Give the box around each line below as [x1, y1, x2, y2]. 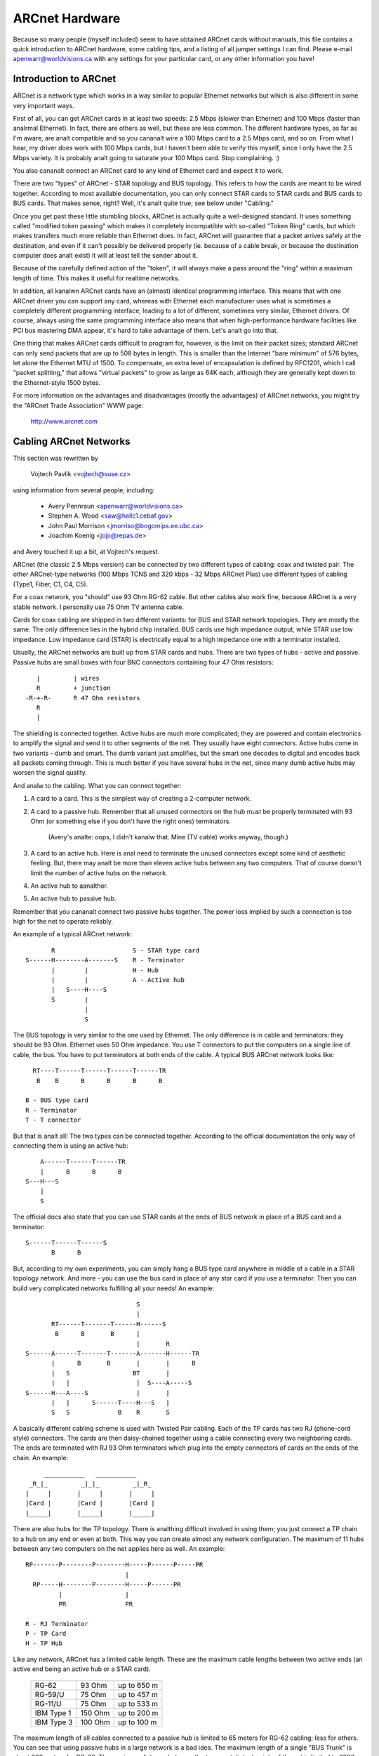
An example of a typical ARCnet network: [13, 930, 133, 938]
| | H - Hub [51, 966, 159, 974]
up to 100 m [118, 1717, 157, 1727]
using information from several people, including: [13, 485, 155, 494]
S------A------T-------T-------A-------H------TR [25, 1349, 200, 1357]
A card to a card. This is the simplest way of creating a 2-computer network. [30, 794, 252, 803]
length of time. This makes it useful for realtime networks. [13, 274, 180, 282]
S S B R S [51, 1408, 170, 1417]
